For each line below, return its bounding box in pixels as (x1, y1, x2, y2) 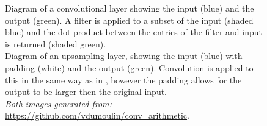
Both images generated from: (5, 97, 112, 110)
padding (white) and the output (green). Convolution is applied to (5, 61, 254, 74)
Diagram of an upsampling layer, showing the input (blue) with (5, 49, 243, 62)
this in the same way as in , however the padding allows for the (5, 73, 242, 86)
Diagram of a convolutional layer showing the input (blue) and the (5, 2, 254, 14)
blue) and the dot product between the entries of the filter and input (5, 26, 263, 38)
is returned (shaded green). (5, 37, 106, 50)
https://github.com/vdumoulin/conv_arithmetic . (5, 109, 189, 122)
